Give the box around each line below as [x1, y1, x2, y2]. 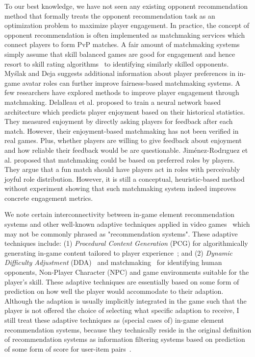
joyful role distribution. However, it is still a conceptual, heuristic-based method [4, 173, 245, 184]
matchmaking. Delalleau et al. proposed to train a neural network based [4, 96, 221, 107]
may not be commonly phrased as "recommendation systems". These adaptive [4, 228, 238, 238]
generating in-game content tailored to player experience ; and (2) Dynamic [4, 247, 233, 258]
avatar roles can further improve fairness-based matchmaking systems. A [22, 77, 240, 88]
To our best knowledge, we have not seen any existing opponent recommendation [4, 1, 248, 11]
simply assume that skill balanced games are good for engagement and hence [4, 48, 235, 59]
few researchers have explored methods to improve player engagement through [4, 87, 239, 97]
